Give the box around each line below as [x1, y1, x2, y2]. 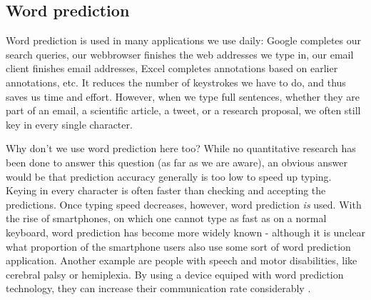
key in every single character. [6, 116, 133, 131]
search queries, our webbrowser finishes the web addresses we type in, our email [6, 46, 354, 61]
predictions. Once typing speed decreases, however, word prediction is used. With [6, 196, 362, 211]
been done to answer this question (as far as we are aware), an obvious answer [6, 154, 348, 169]
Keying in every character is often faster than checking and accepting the [6, 183, 326, 198]
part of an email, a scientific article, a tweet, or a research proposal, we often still [6, 103, 361, 118]
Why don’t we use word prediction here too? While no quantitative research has [6, 141, 356, 156]
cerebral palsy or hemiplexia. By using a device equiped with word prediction [6, 266, 344, 281]
